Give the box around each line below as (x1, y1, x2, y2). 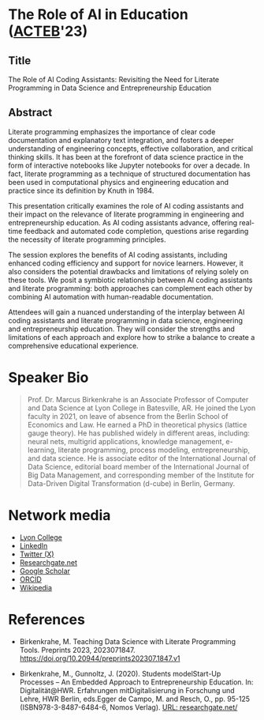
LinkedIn (19, 541, 48, 550)
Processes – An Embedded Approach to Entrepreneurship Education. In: (19, 677, 254, 687)
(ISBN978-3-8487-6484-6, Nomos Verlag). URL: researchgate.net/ (19, 702, 238, 712)
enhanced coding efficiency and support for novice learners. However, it (8, 258, 244, 268)
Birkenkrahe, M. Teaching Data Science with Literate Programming (19, 636, 236, 646)
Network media (8, 506, 111, 524)
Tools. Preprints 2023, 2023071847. (19, 645, 136, 654)
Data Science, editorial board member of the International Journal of (27, 462, 250, 471)
